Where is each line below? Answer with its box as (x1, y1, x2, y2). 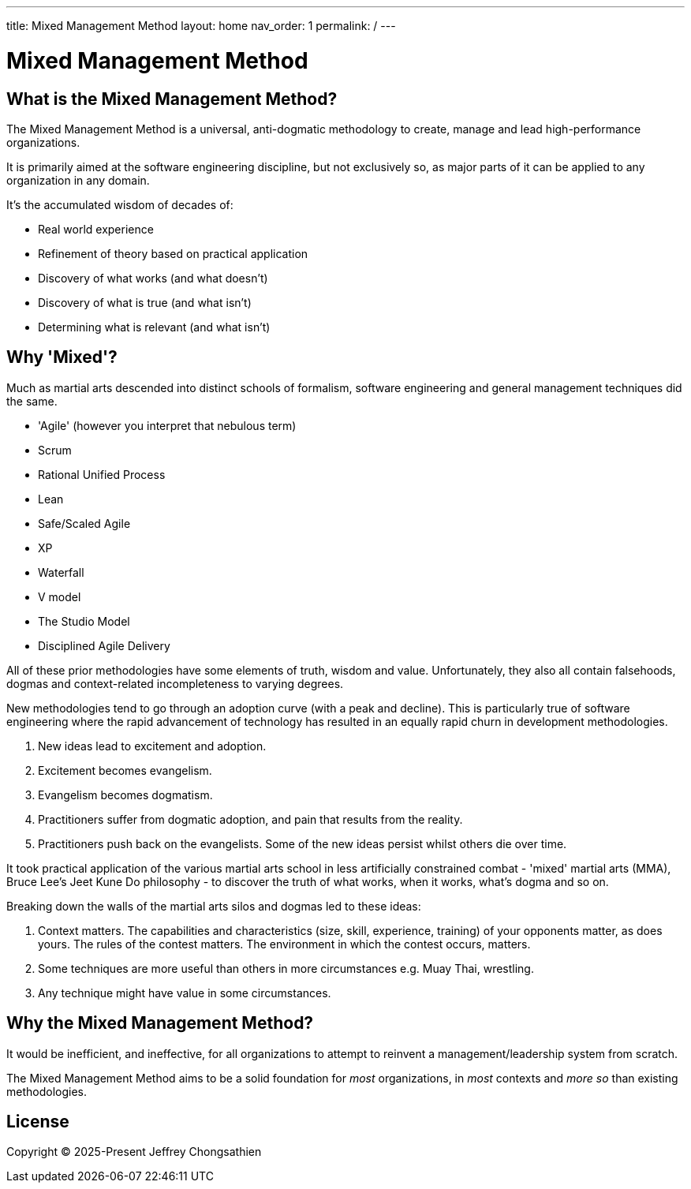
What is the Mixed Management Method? (6, 88, 338, 109)
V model (38, 589, 81, 604)
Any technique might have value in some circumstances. (38, 985, 331, 1000)
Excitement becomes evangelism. (38, 763, 212, 777)
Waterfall (38, 565, 84, 579)
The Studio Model (38, 614, 130, 628)
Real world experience (38, 222, 154, 236)
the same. (6, 394, 58, 408)
